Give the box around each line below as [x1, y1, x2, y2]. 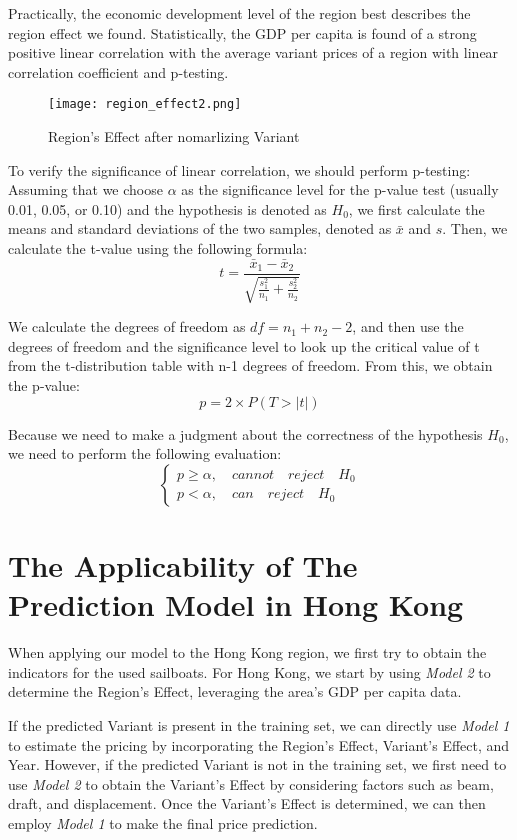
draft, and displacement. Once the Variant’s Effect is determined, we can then [8, 793, 486, 814]
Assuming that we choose [8, 179, 163, 200]
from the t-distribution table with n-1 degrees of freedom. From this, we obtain [8, 355, 493, 376]
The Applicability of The [8, 545, 358, 586]
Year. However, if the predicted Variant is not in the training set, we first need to [8, 754, 507, 775]
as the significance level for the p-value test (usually [181, 179, 499, 200]
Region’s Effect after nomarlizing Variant [48, 126, 300, 147]
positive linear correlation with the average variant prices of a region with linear [8, 42, 499, 63]
